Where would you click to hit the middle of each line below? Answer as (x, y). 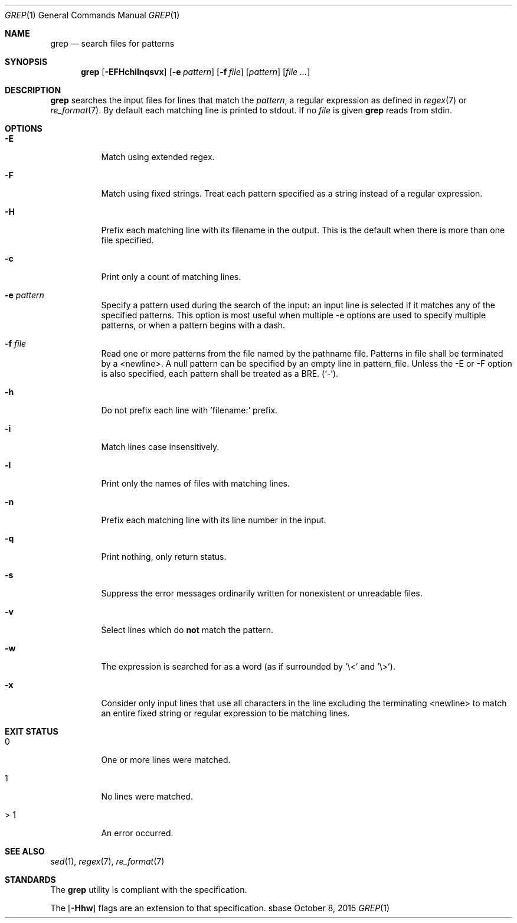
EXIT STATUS (32, 731)
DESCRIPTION (33, 90)
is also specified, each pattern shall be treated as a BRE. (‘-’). (220, 374)
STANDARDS (30, 880)
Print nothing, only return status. (164, 557)
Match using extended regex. (158, 157)
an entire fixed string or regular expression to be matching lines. (225, 713)
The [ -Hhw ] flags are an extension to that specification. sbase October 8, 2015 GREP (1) (220, 908)
